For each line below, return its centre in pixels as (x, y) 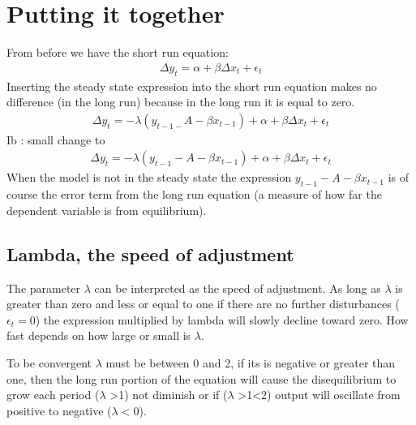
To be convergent (49, 362)
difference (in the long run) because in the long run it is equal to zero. (181, 102)
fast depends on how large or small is (99, 335)
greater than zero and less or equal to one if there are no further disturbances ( (203, 304)
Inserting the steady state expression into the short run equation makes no (192, 86)
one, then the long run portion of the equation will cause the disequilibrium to (202, 378)
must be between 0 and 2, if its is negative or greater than (251, 362)
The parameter (44, 288)
